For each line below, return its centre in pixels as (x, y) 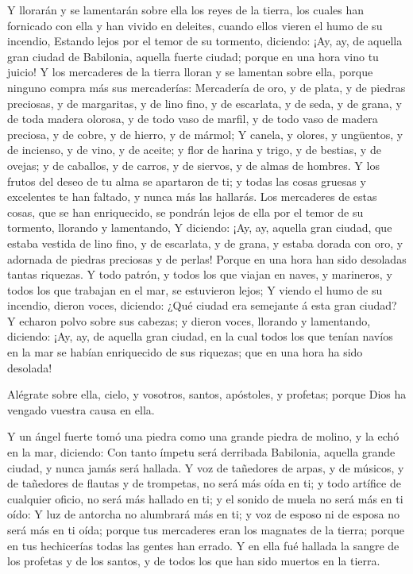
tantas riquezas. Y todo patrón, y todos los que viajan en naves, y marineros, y (200, 274)
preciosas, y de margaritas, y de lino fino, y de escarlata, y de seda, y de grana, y (205, 103)
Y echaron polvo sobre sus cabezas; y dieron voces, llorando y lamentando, (189, 320)
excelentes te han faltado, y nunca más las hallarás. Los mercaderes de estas (192, 196)
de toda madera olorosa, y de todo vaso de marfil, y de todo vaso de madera (193, 119)
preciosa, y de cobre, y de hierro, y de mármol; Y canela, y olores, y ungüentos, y (205, 134)
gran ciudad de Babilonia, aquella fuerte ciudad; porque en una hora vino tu (193, 56)
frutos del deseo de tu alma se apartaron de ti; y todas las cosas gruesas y (187, 181)
